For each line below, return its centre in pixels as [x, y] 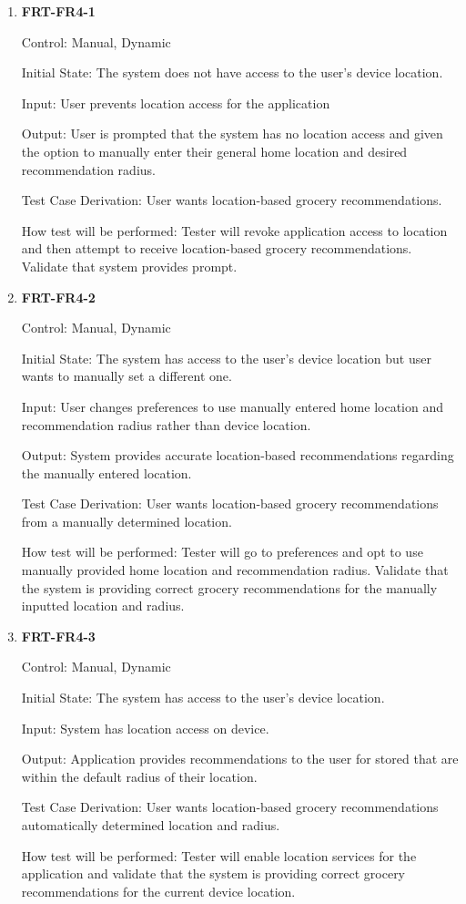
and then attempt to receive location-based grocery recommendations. [217, 248]
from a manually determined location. [127, 521]
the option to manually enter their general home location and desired [214, 151]
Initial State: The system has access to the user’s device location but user [226, 358]
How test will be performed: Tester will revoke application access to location [234, 230]
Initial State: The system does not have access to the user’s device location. [232, 72]
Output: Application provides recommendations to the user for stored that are [240, 759]
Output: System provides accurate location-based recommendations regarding [238, 455]
